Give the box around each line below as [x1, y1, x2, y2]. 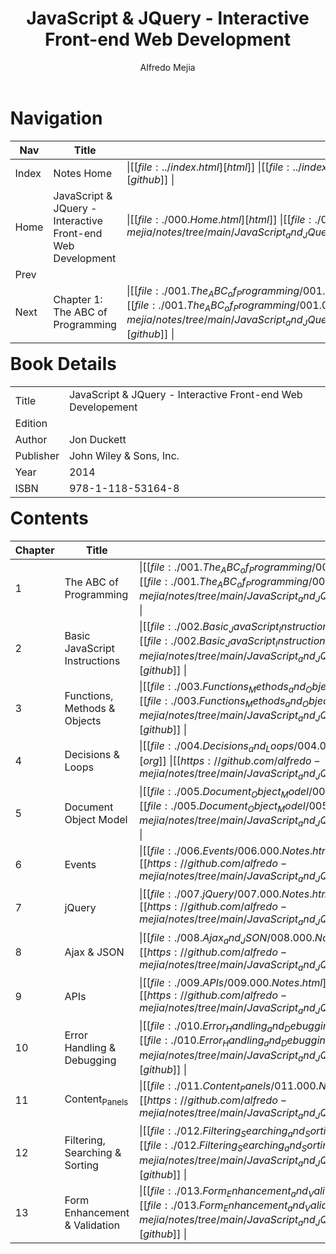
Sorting [64, 1158, 99, 1172]
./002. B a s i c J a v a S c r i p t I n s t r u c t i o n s [170, 634, 331, 650]
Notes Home [52, 166, 113, 180]
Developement [69, 400, 138, 414]
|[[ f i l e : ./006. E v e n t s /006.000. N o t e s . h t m [139, 844, 331, 858]
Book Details [10, 353, 118, 376]
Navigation [10, 107, 103, 129]
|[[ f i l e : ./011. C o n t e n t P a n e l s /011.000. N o [139, 1078, 333, 1094]
